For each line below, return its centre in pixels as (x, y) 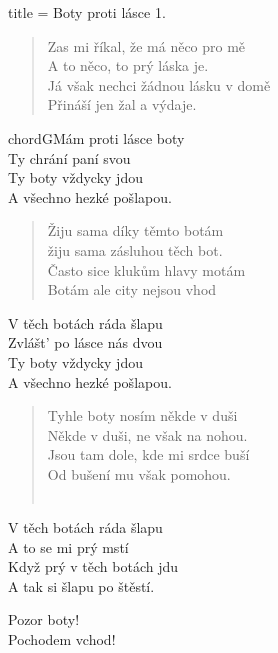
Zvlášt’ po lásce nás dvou (85, 342)
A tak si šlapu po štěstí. (81, 585)
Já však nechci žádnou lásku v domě (159, 84)
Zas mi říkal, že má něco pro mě (146, 45)
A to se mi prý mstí (68, 546)
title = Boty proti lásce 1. (87, 12)
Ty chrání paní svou (69, 157)
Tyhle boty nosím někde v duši (142, 415)
